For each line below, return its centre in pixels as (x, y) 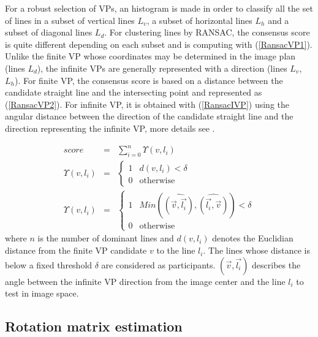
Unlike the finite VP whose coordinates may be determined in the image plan (150, 56)
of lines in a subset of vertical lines (70, 20)
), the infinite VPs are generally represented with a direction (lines (162, 68)
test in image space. (42, 293)
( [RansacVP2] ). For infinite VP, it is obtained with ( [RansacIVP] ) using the (147, 104)
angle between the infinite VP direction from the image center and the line (145, 281)
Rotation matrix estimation (94, 326)
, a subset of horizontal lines (199, 20)
